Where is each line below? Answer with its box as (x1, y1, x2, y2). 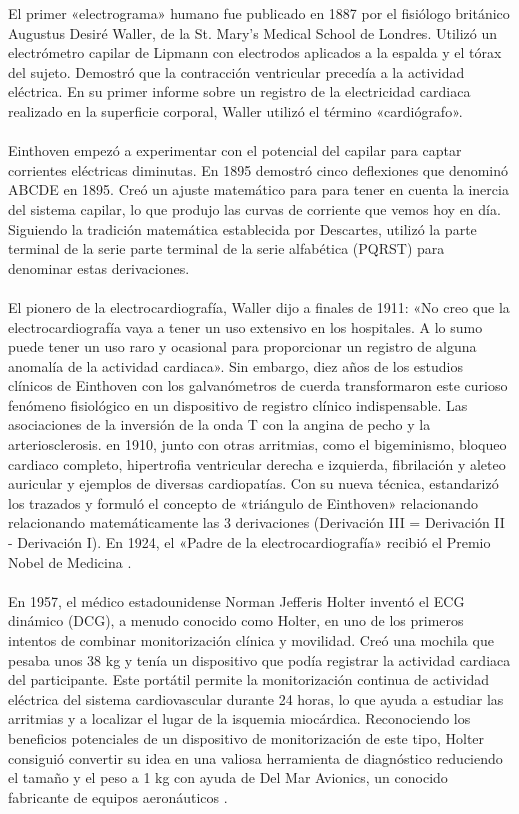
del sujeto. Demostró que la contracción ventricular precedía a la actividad (8, 61, 465, 82)
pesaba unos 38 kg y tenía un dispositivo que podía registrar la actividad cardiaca (8, 649, 511, 670)
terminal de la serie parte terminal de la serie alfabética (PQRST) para (8, 238, 445, 259)
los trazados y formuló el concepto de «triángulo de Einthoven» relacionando (8, 492, 478, 513)
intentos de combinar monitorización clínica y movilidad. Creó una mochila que (8, 630, 494, 650)
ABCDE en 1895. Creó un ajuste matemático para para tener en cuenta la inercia (8, 179, 509, 200)
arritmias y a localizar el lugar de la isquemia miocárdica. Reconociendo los (8, 708, 471, 729)
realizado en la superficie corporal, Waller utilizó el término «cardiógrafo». (8, 100, 463, 121)
